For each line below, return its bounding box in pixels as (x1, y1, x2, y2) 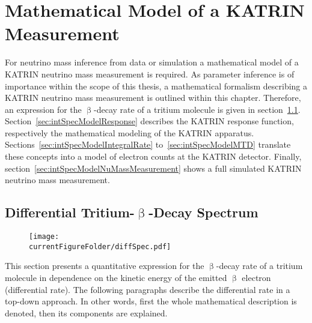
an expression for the (5, 103, 82, 115)
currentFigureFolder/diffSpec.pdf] (29, 242, 171, 251)
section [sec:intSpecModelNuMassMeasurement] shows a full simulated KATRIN (5, 161, 302, 174)
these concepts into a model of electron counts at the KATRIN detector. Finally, (5, 150, 302, 163)
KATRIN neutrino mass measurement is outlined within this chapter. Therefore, (5, 91, 301, 104)
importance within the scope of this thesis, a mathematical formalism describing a (5, 79, 308, 92)
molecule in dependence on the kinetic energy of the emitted (5, 271, 227, 283)
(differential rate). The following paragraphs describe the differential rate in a (5, 283, 290, 295)
